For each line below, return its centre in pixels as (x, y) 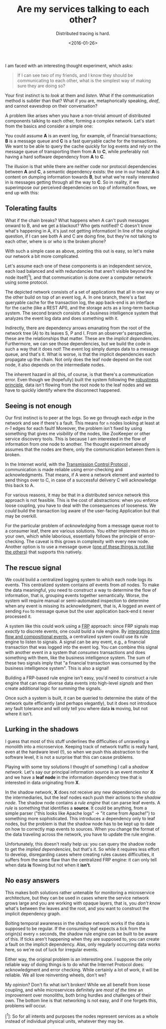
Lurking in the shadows (42, 729)
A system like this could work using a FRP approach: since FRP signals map (82, 626)
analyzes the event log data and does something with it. (62, 318)
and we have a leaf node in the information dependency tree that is (74, 777)
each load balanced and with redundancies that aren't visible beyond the (79, 271)
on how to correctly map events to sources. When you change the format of (82, 829)
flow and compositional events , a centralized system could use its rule (77, 637)
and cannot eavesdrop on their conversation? (51, 106)
